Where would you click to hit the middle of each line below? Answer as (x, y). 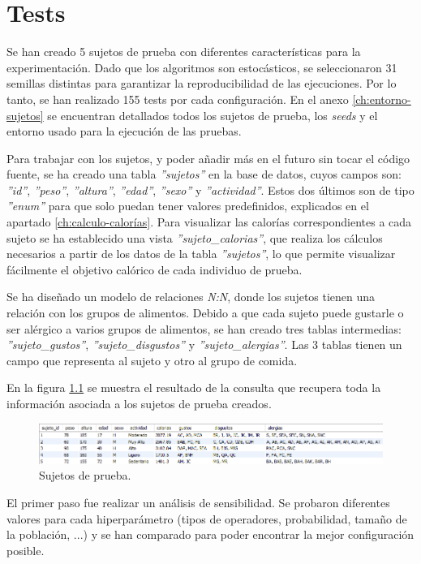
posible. (26, 550)
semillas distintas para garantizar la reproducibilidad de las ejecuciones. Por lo (202, 83)
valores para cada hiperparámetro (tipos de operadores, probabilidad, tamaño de (207, 518)
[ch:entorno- (382, 99)
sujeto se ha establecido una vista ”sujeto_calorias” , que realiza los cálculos (195, 237)
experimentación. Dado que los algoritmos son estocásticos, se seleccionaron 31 (202, 67)
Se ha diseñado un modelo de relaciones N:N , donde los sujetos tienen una (191, 297)
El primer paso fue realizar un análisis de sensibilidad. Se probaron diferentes (198, 503)
